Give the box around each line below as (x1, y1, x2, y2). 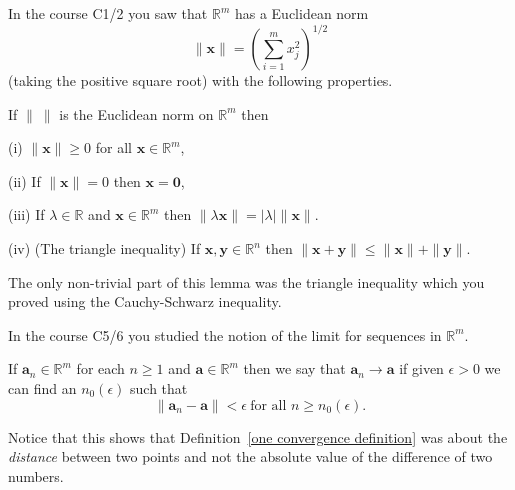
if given (399, 358, 444, 379)
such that (130, 378, 188, 399)
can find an (8, 378, 77, 399)
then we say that (243, 358, 346, 379)
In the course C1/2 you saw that (8, 3, 208, 23)
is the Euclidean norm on (59, 103, 214, 124)
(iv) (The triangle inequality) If (8, 238, 201, 259)
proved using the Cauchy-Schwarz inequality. (8, 291, 282, 312)
